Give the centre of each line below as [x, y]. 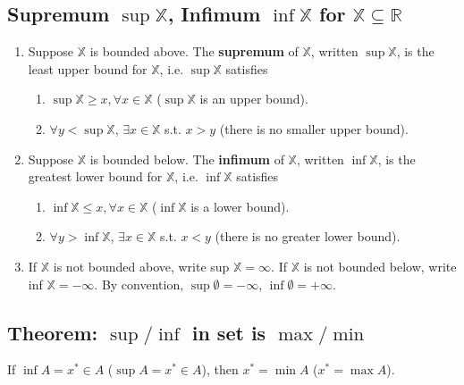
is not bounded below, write [380, 266]
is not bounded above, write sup [141, 266]
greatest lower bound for [95, 176]
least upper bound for [88, 68]
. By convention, [139, 284]
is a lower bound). [240, 206]
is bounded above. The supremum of [194, 51]
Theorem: [53, 332]
